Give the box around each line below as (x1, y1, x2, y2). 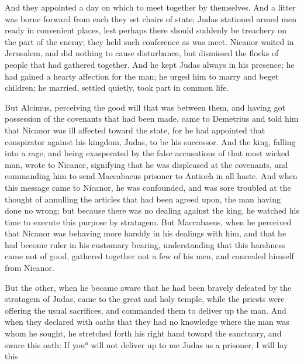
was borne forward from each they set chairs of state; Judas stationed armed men (5, 12, 297, 25)
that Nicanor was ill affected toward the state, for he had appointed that (5, 123, 265, 136)
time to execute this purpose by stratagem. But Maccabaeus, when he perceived (5, 215, 292, 228)
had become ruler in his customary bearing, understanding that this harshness (5, 238, 285, 250)
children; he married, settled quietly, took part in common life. (5, 81, 229, 94)
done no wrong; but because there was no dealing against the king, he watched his (5, 204, 299, 217)
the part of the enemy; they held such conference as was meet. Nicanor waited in (5, 35, 294, 47)
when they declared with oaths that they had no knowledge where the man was (5, 315, 289, 328)
